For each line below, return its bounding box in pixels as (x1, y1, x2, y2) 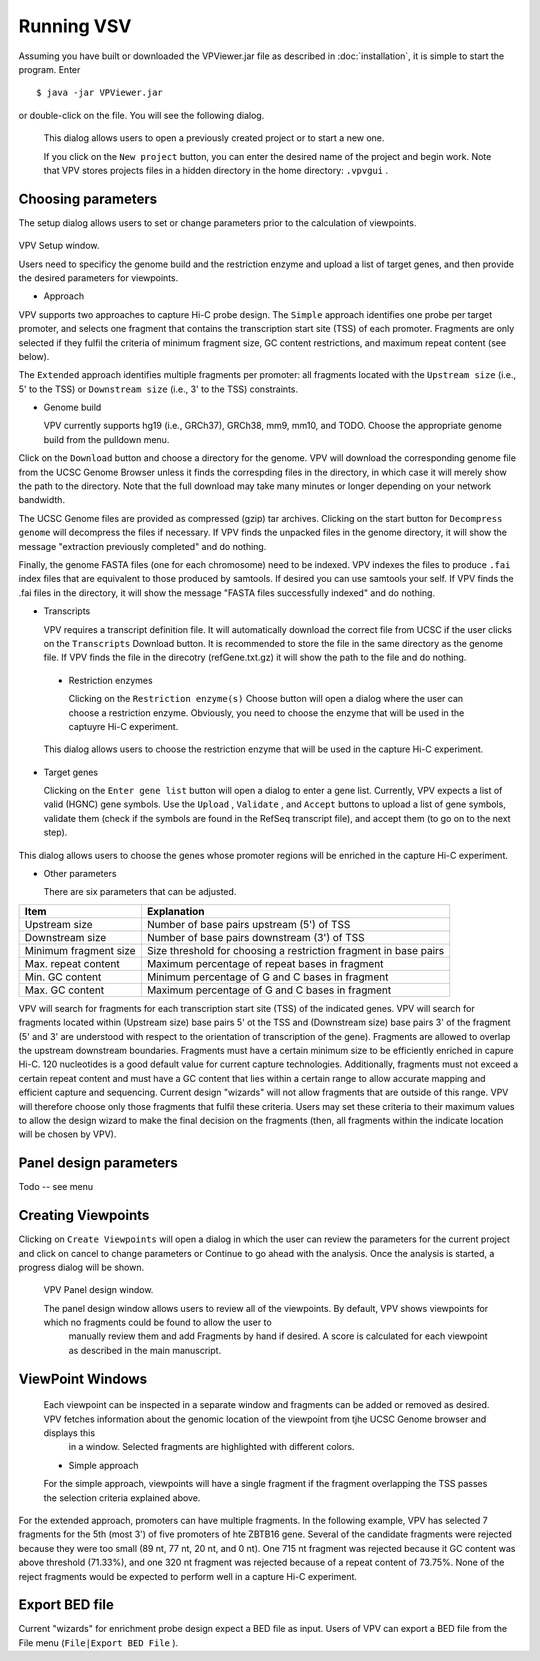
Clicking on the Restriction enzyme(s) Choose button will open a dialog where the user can (68, 693, 464, 705)
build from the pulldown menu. (43, 433, 170, 445)
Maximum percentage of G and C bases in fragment (146, 983, 392, 997)
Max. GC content (24, 983, 105, 997)
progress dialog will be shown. (18, 1261, 145, 1273)
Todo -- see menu (18, 1181, 94, 1193)
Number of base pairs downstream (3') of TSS (146, 930, 365, 944)
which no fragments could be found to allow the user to (43, 1316, 272, 1329)
